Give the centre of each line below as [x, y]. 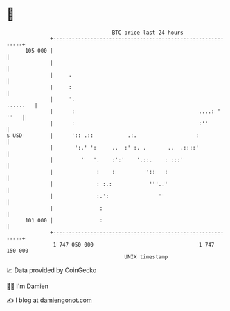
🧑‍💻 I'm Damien [28, 286]
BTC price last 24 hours [148, 33]
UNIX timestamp [146, 257]
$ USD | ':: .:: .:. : [103, 135]
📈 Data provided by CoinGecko [52, 270]
